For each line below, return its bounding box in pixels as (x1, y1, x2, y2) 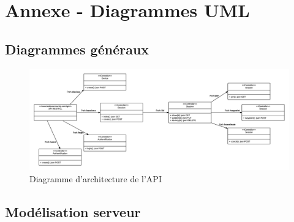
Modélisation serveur (5, 202, 141, 221)
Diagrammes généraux (5, 39, 149, 58)
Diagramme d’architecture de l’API (29, 172, 162, 185)
